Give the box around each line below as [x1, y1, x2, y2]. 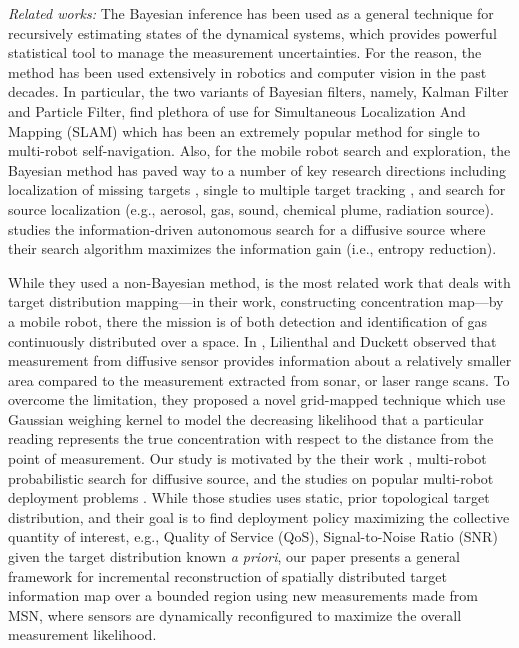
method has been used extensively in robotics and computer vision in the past [8, 61, 487, 82]
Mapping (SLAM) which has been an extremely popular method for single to [8, 120, 480, 141]
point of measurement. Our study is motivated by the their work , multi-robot [8, 448, 487, 469]
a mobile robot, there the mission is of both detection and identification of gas [8, 310, 488, 331]
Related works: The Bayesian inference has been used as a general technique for [8, 3, 494, 23]
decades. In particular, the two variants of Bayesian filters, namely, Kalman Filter [8, 81, 509, 102]
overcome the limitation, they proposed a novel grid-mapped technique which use [8, 389, 506, 410]
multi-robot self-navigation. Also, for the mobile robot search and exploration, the [8, 140, 511, 161]
